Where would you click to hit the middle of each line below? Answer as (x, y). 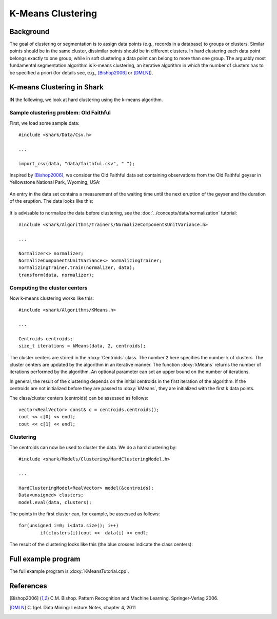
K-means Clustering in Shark (56, 87)
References (28, 586)
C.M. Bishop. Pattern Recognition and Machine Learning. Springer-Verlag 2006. (134, 598)
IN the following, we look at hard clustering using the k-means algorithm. (86, 100)
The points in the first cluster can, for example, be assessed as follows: (85, 514)
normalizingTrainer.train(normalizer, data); (77, 268)
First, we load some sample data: (44, 123)
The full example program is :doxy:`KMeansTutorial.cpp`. (69, 571)
